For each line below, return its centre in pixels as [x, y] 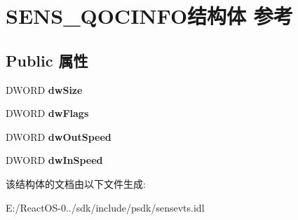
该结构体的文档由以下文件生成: [76, 183]
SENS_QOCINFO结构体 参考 [149, 16]
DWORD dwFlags [47, 113]
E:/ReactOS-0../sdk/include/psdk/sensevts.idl [105, 207]
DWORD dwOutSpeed [59, 136]
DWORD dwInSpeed [54, 160]
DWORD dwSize [44, 89]
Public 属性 [47, 60]
